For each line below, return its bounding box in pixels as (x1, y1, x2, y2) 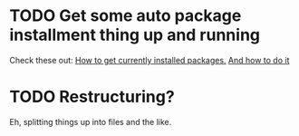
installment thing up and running (9, 24, 261, 45)
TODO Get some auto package (9, 5, 242, 26)
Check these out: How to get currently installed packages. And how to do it (9, 54, 290, 65)
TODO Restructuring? (9, 87, 175, 107)
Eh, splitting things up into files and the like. (9, 116, 172, 127)
